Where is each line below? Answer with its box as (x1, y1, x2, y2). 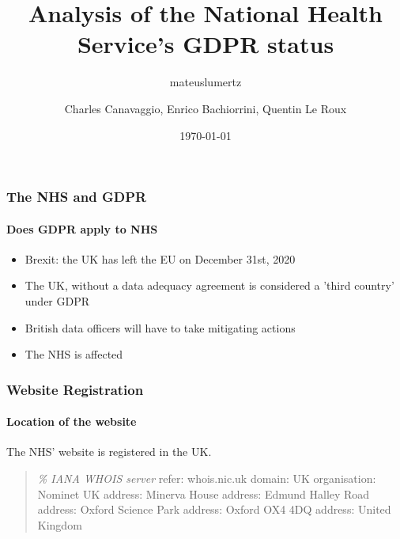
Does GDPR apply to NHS (6, 220, 158, 237)
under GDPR (25, 293, 90, 309)
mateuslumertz (169, 74, 242, 90)
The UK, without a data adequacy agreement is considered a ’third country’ (25, 277, 394, 294)
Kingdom (37, 516, 82, 533)
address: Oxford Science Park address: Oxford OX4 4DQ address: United (37, 501, 391, 518)
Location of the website (6, 413, 137, 430)
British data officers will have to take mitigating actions (25, 319, 296, 336)
